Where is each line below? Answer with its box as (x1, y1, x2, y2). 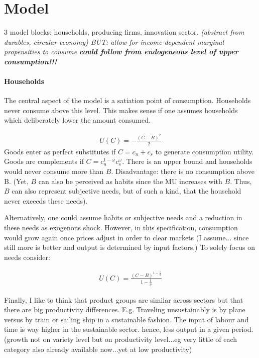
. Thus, (230, 175, 252, 186)
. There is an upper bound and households (122, 156, 252, 166)
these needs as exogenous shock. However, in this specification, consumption (4, 222, 238, 232)
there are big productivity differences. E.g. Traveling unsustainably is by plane (4, 304, 245, 315)
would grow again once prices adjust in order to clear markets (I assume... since (4, 232, 249, 242)
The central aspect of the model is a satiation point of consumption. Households (4, 95, 251, 106)
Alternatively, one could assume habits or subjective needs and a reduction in (4, 212, 242, 223)
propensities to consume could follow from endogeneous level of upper (4, 46, 238, 57)
